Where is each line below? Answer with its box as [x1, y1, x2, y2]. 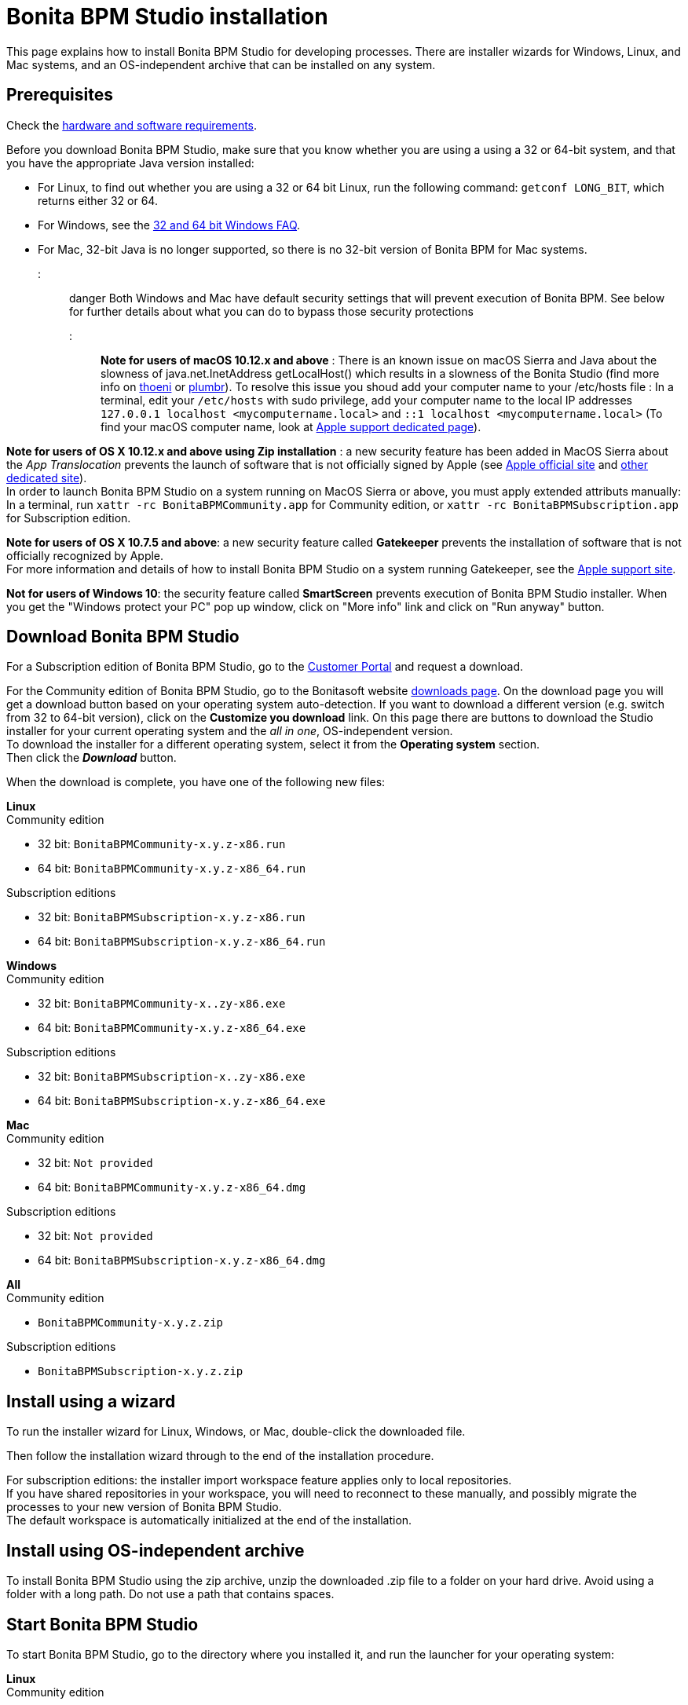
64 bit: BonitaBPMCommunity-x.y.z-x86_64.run [38, 862, 306, 876]
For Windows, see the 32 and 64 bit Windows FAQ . [38, 218, 301, 232]
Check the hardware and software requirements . [6, 118, 258, 132]
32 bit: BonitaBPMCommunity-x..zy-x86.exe [38, 997, 286, 1011]
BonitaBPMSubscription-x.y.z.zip [38, 1365, 243, 1378]
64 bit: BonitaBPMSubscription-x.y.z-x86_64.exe [38, 1094, 326, 1108]
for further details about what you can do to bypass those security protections [69, 304, 474, 318]
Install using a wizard [6, 1391, 176, 1411]
